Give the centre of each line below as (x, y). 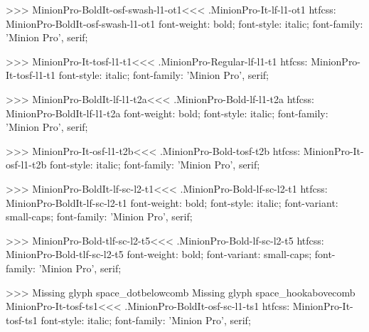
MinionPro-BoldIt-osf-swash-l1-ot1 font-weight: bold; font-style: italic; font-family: (184, 23)
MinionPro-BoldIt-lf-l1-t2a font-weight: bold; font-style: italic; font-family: (167, 113)
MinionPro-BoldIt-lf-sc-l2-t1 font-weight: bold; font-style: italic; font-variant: (172, 202)
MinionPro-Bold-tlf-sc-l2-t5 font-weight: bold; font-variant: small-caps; (159, 254)
